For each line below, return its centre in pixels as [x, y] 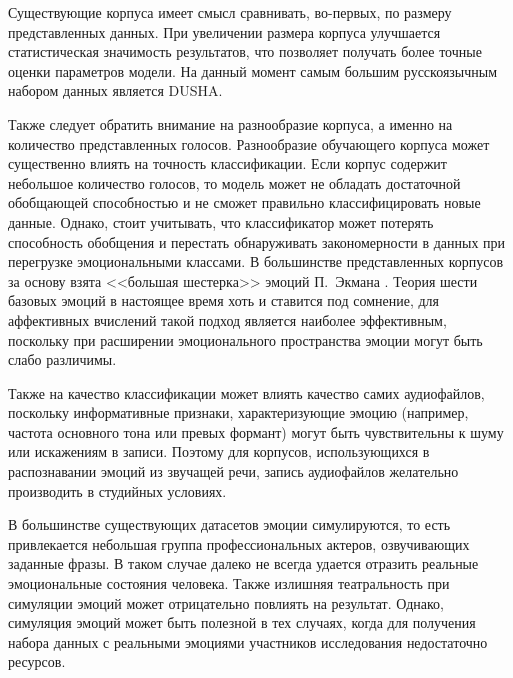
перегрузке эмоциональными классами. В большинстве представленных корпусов [256, 261]
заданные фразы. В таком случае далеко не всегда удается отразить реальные [243, 563]
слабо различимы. [62, 359]
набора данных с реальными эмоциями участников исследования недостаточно [248, 641]
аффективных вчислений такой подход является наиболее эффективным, [227, 319]
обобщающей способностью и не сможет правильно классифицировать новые [244, 202]
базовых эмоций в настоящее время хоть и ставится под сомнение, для [224, 300]
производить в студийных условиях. [117, 490]
